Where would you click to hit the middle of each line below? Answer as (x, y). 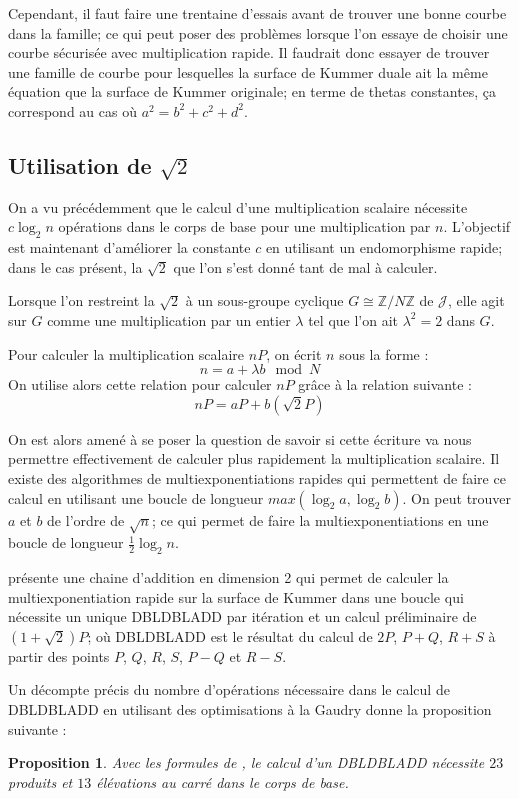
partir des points (59, 655)
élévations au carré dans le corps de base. (222, 781)
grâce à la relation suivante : (385, 384)
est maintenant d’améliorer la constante (129, 247)
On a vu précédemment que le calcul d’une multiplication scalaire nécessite (238, 206)
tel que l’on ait (353, 319)
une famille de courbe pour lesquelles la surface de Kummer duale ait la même (248, 71)
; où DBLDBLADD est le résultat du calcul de (230, 635)
